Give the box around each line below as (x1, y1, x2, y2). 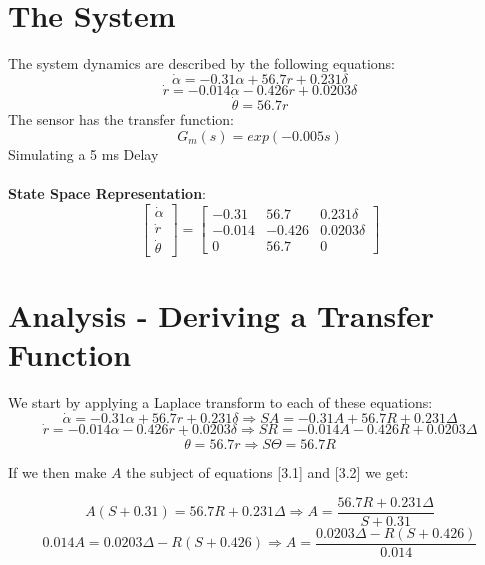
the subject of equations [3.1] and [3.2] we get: (126, 462, 409, 483)
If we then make (8, 462, 107, 483)
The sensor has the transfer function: (8, 109, 234, 130)
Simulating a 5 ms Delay (8, 143, 159, 164)
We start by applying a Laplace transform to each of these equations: (8, 391, 433, 412)
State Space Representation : (8, 183, 207, 204)
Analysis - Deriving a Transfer (8, 294, 435, 335)
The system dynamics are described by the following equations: (8, 53, 396, 74)
